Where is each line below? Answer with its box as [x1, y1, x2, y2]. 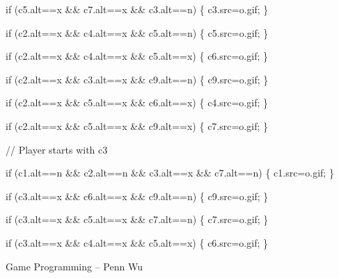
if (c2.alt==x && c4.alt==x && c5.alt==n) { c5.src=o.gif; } [6, 25, 269, 40]
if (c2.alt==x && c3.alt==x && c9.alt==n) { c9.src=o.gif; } [6, 72, 269, 86]
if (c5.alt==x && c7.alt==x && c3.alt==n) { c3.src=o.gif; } [6, 2, 269, 16]
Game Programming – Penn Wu [6, 259, 143, 273]
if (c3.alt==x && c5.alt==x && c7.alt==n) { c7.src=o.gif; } [6, 212, 269, 227]
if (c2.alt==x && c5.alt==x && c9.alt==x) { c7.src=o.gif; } [6, 118, 268, 133]
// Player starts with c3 [6, 142, 108, 156]
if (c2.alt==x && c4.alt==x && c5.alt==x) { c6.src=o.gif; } [6, 49, 268, 63]
